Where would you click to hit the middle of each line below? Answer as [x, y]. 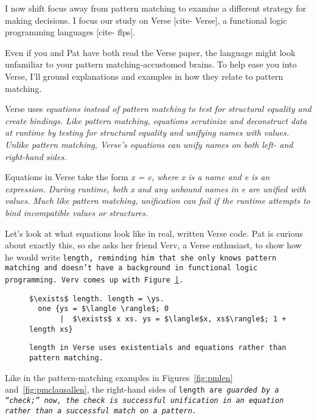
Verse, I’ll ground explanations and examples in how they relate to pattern [144, 76]
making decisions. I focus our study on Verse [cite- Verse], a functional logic [146, 20]
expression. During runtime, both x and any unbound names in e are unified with [155, 188]
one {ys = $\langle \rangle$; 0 [103, 309]
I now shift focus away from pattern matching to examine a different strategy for [156, 8]
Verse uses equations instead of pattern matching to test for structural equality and [158, 109]
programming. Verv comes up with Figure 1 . [94, 279]
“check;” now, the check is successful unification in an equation [145, 400]
